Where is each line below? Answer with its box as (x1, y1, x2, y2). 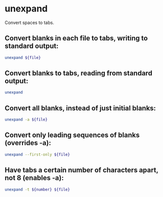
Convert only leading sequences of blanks (5, 131, 140, 139)
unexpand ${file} (5, 55, 41, 60)
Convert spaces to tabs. (5, 19, 55, 25)
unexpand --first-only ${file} (5, 152, 70, 157)
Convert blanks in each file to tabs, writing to (5, 34, 148, 42)
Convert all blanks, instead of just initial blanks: (5, 103, 156, 112)
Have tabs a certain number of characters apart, (5, 166, 158, 174)
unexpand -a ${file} (5, 117, 48, 122)
